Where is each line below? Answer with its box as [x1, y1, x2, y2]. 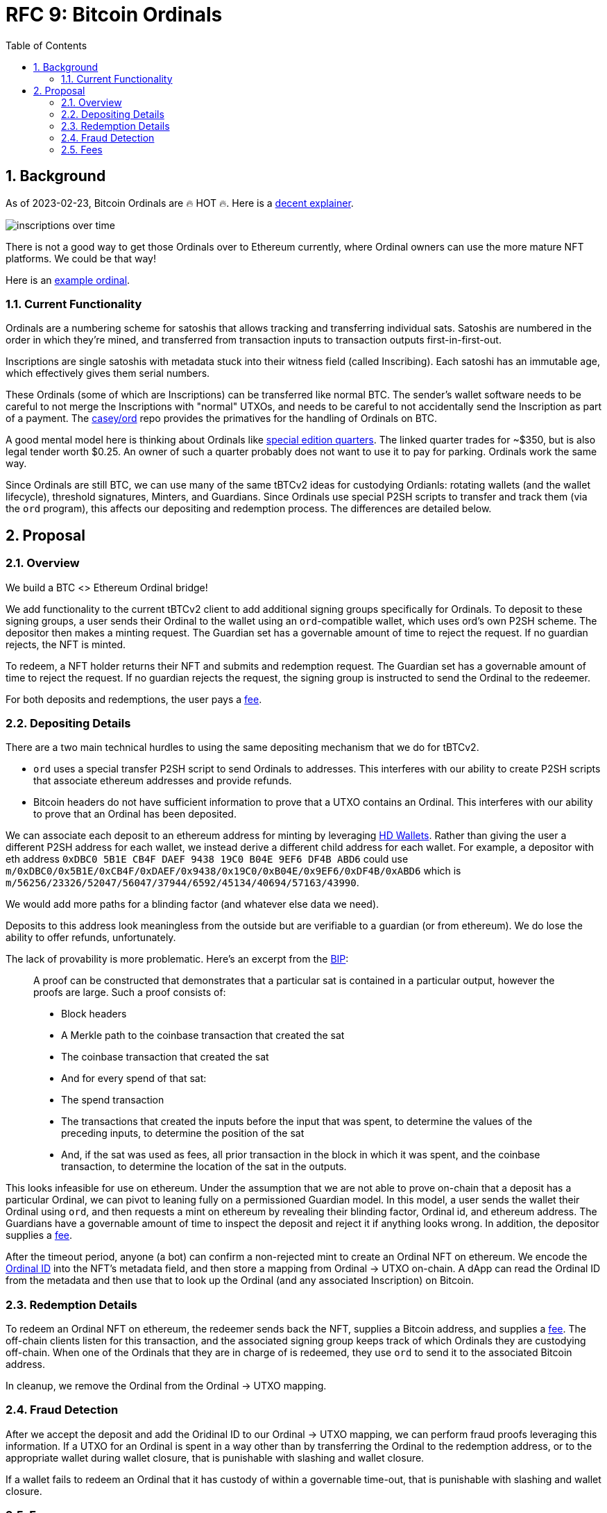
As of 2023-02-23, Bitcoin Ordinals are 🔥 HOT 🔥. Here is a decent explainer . [6, 196, 354, 209]
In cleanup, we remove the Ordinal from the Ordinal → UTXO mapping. [6, 1380, 327, 1392]
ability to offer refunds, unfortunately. [6, 931, 176, 944]
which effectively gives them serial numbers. [6, 367, 210, 380]
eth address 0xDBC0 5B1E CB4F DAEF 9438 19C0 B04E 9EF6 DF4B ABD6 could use [6, 853, 409, 865]
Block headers [61, 1008, 127, 1020]
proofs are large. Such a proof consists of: [33, 986, 226, 999]
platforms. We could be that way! [6, 252, 157, 264]
